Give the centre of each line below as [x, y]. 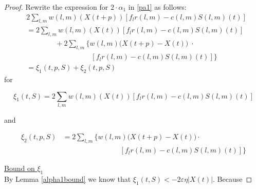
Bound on [20, 168]
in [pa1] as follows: [157, 7]
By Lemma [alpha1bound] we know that [68, 179]
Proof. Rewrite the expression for [56, 7]
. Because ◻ [233, 179]
